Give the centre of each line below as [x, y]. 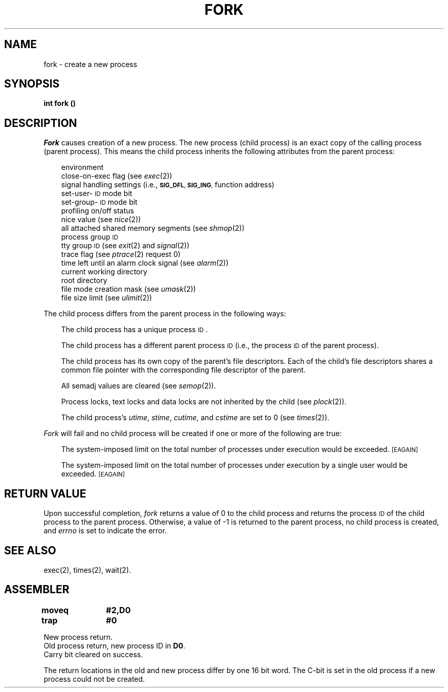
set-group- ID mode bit [99, 202]
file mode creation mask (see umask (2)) [128, 289]
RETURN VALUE [45, 493]
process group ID [90, 237]
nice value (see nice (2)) [101, 220]
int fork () [60, 103]
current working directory [104, 272]
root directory [84, 280]
